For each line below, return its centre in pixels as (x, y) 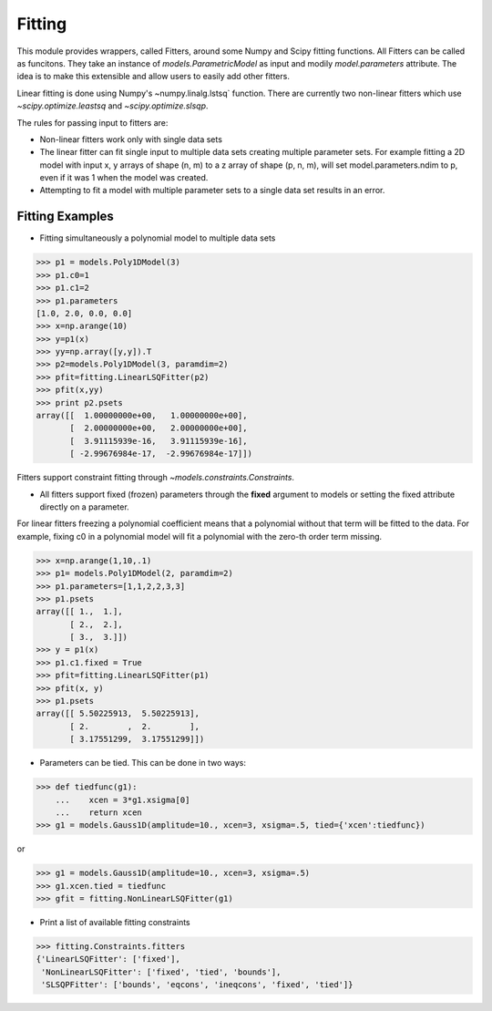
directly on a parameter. (84, 507)
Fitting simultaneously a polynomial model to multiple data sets (158, 238)
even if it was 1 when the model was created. (124, 178)
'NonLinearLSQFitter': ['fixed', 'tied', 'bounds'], (161, 972)
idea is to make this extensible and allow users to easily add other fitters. (154, 77)
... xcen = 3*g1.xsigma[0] (123, 800)
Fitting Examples (65, 217)
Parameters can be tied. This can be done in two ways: (143, 763)
